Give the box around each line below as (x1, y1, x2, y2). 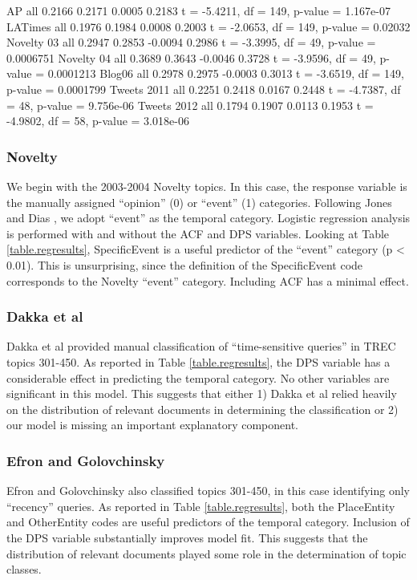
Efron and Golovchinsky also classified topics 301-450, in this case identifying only (6, 482, 410, 499)
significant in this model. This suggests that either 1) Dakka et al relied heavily (6, 385, 397, 402)
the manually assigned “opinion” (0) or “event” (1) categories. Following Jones (6, 193, 392, 210)
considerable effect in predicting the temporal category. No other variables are (6, 369, 390, 386)
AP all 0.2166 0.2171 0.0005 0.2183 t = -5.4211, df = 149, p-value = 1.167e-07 (6, 2, 391, 18)
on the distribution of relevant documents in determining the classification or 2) (6, 400, 399, 417)
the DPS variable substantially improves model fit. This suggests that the (6, 529, 368, 546)
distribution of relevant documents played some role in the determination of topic (6, 545, 407, 562)
